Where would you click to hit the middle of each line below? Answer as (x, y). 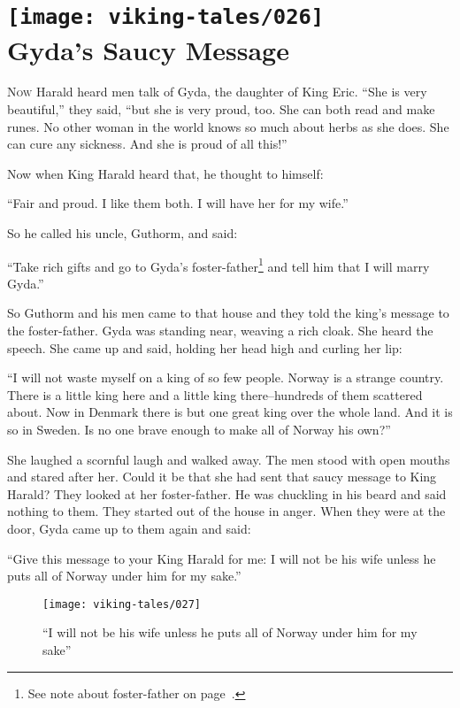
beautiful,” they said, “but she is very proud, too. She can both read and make (221, 109)
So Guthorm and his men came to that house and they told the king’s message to (228, 313)
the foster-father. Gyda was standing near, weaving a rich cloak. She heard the (220, 331)
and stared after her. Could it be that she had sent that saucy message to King (222, 477)
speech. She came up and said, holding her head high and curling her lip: (205, 347)
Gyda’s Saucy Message (148, 49)
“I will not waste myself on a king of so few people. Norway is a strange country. (226, 377)
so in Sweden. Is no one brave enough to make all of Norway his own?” (199, 429)
